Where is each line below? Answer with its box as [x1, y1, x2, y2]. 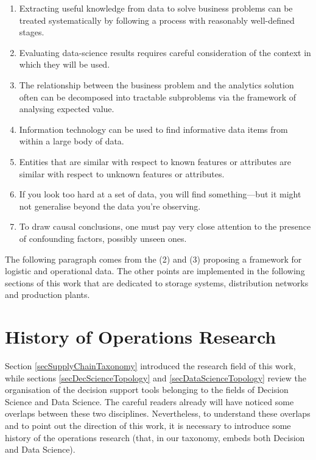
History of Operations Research [5, 324, 276, 349]
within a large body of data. [19, 135, 124, 147]
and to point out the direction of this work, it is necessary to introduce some [5, 419, 291, 431]
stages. [19, 26, 44, 38]
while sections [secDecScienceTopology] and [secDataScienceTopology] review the [5, 371, 307, 384]
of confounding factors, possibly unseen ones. [19, 232, 187, 244]
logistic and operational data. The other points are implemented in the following [5, 264, 305, 277]
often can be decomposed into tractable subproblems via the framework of [19, 90, 297, 103]
